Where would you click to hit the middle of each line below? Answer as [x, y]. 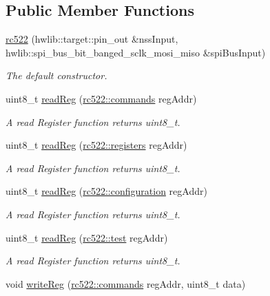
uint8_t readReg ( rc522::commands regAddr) [101, 98]
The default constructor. [56, 75]
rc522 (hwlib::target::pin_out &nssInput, [92, 39]
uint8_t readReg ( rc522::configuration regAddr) [106, 191]
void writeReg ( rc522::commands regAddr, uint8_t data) [126, 283]
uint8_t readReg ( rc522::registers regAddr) [96, 145]
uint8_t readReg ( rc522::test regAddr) [87, 237]
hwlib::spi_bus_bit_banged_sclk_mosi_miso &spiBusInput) [136, 52]
